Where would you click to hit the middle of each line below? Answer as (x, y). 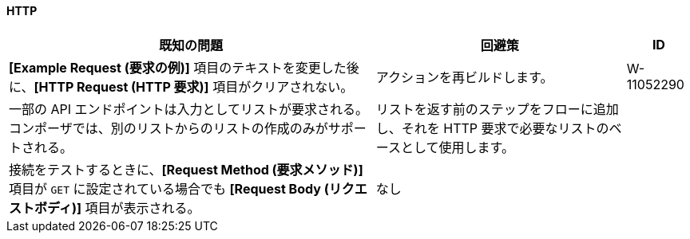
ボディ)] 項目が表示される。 (117, 208)
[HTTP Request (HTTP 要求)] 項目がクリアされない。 (194, 86)
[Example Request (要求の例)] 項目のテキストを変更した (178, 67)
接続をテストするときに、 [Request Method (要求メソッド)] (186, 169)
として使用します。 (458, 147)
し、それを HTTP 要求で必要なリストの (492, 128)
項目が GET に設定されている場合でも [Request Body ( (169, 188)
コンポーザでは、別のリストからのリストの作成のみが (169, 128)
